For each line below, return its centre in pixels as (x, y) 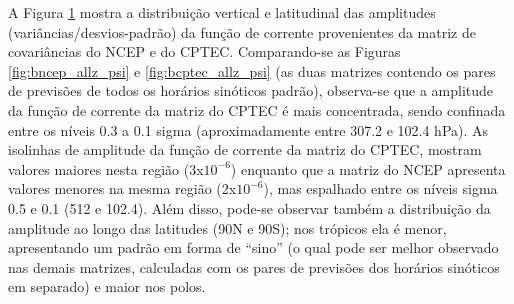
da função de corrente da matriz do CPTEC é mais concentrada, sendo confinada (257, 109)
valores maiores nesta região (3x (106, 168)
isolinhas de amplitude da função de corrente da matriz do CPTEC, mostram (245, 149)
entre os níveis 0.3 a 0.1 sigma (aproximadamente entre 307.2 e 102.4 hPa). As (248, 129)
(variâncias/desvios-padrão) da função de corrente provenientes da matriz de (242, 31)
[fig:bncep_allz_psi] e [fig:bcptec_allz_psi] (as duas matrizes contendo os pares (252, 70)
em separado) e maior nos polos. (107, 286)
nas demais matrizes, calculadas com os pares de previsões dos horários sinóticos (254, 266)
